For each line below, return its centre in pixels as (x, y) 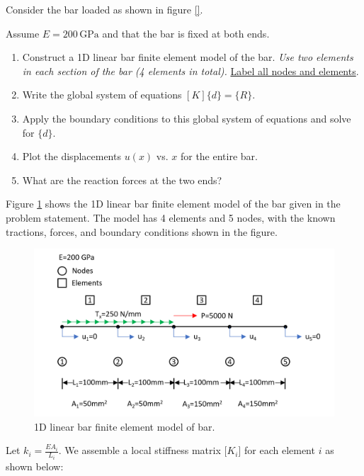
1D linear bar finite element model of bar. (125, 426)
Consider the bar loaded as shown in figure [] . (104, 9)
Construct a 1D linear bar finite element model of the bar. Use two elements (188, 57)
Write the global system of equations (102, 95)
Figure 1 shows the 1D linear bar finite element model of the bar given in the (173, 204)
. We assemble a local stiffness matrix (140, 450)
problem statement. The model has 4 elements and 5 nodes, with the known (171, 217)
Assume (23, 33)
